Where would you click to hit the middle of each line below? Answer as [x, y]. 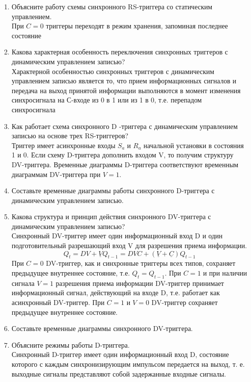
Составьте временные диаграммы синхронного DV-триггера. [102, 328]
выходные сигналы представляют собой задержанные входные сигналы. [119, 373]
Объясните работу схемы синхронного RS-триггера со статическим [112, 6]
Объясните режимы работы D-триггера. [70, 344]
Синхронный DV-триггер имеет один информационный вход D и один [117, 236]
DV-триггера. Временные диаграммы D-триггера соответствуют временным [125, 164]
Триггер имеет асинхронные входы [63, 145]
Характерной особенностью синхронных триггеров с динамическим [113, 71]
